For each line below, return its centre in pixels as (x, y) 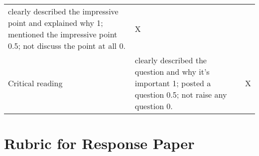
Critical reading (35, 83)
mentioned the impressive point (63, 34)
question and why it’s (172, 72)
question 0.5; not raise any (181, 94)
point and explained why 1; (56, 23)
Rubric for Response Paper (99, 143)
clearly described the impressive (63, 11)
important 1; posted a (173, 83)
